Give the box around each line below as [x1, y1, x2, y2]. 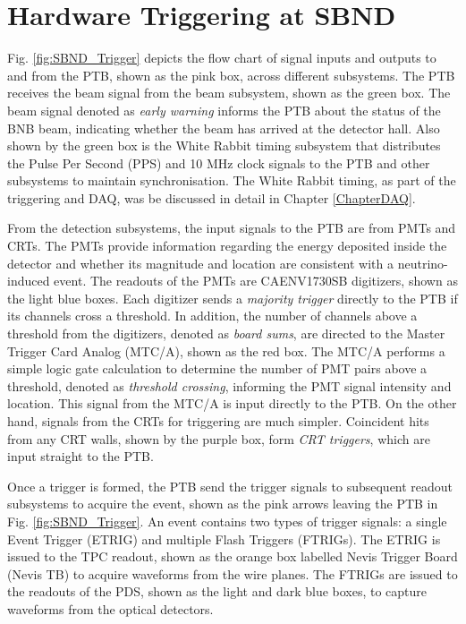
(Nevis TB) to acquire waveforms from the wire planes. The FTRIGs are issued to [7, 564, 458, 583]
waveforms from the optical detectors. [7, 599, 214, 618]
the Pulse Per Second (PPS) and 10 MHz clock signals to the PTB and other [7, 153, 430, 172]
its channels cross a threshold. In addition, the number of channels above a [7, 306, 418, 325]
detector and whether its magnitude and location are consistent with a [7, 253, 394, 272]
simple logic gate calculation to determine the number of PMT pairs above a [7, 359, 428, 378]
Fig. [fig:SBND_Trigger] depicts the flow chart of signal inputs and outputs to [7, 48, 436, 67]
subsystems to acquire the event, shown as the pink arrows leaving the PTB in [7, 494, 438, 513]
